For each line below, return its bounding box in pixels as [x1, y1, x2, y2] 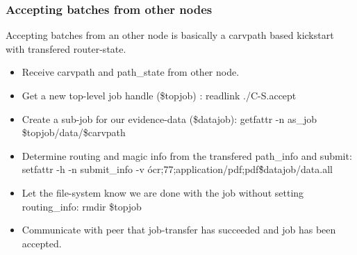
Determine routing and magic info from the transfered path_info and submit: [22, 148, 352, 163]
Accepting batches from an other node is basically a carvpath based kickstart [6, 28, 334, 42]
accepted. [22, 236, 62, 250]
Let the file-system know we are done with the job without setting [22, 185, 304, 199]
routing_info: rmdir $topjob [22, 199, 142, 213]
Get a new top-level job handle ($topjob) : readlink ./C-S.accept [22, 88, 297, 102]
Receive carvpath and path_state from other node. [22, 65, 240, 79]
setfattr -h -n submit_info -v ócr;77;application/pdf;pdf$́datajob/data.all [22, 162, 333, 176]
